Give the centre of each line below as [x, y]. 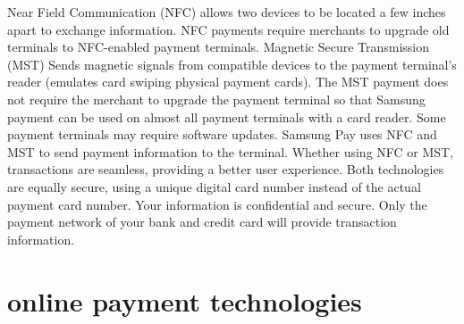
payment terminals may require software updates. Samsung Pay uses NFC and [222, 134]
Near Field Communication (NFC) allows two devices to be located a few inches [227, 12]
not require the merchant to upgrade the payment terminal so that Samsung [216, 99]
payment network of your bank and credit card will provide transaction [202, 222]
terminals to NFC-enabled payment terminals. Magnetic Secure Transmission [219, 47]
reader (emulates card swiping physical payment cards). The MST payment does [228, 82]
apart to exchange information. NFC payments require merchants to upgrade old [228, 29]
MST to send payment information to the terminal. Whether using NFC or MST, [231, 151]
